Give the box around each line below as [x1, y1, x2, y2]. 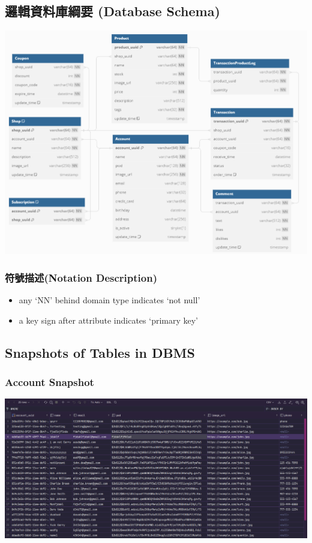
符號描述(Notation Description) [5, 270, 157, 285]
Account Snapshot [5, 375, 94, 390]
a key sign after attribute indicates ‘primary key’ [19, 313, 199, 326]
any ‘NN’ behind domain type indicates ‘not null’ [19, 294, 200, 306]
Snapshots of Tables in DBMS [5, 343, 195, 361]
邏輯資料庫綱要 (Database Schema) [5, 2, 220, 20]
